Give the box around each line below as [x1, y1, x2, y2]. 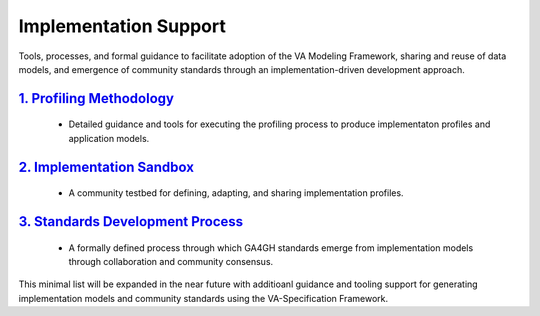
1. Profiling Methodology [18, 90, 175, 107]
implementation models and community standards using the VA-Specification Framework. [18, 292, 389, 304]
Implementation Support [18, 15, 227, 37]
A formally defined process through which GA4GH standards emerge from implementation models [68, 241, 474, 254]
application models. [68, 132, 150, 144]
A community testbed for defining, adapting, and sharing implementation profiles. [68, 187, 404, 199]
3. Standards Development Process [18, 213, 244, 230]
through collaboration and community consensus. [68, 255, 274, 267]
